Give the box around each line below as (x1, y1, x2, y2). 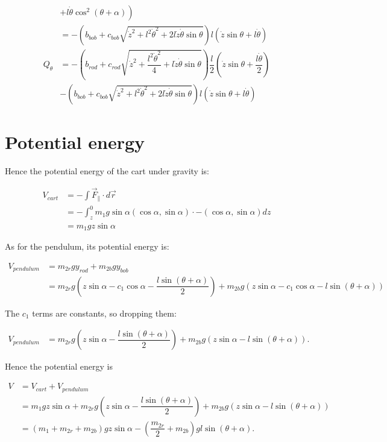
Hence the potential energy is (5, 360, 113, 373)
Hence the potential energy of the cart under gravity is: (5, 165, 209, 177)
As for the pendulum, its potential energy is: (5, 240, 169, 253)
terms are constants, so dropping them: (32, 306, 177, 319)
